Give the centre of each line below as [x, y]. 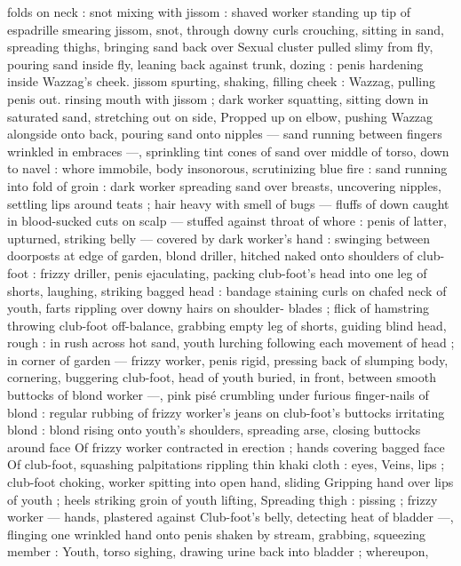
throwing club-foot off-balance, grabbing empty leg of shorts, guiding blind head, [227, 325]
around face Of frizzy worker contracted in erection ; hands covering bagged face [226, 446]
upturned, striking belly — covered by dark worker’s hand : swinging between [219, 238]
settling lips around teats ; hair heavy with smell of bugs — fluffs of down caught [228, 203]
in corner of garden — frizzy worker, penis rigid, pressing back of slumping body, [228, 359]
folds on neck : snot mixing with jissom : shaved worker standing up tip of [209, 12]
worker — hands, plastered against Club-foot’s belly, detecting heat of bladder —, [230, 517]
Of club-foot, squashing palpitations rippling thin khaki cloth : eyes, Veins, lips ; [226, 464]
